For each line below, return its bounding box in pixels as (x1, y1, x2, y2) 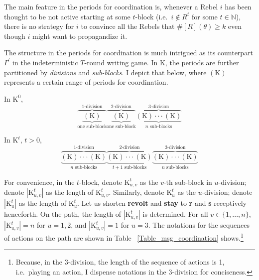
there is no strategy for (4, 21, 74, 31)
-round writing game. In (84, 57, 158, 67)
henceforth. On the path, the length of (4, 209, 121, 219)
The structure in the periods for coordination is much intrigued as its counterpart (4, 47, 254, 58)
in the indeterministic (12, 57, 78, 67)
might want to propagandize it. (32, 30, 128, 41)
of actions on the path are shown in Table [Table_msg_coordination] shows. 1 (4, 231, 244, 243)
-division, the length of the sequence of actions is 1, (68, 257, 225, 267)
